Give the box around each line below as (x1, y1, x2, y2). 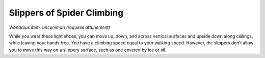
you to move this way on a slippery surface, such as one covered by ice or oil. (9, 47, 167, 53)
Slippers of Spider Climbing (9, 7, 124, 18)
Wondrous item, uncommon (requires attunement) (9, 24, 110, 30)
